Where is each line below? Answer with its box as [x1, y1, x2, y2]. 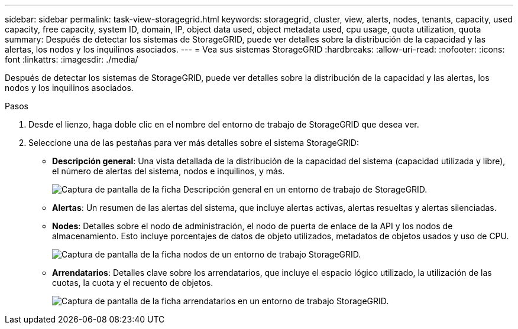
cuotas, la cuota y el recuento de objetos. [52, 278, 213, 288]
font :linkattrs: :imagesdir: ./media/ [5, 54, 138, 64]
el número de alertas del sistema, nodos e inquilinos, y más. [52, 166, 285, 176]
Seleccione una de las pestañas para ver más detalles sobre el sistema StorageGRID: [28, 138, 359, 148]
